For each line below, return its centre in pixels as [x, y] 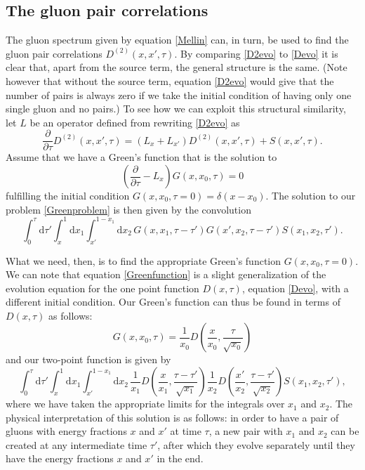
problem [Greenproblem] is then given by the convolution [128, 209]
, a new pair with [246, 431]
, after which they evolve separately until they [256, 444]
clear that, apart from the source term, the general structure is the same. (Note [177, 67]
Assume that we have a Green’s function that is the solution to [141, 157]
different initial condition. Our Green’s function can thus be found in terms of [173, 302]
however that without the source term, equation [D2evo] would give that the [170, 80]
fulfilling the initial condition [68, 196]
